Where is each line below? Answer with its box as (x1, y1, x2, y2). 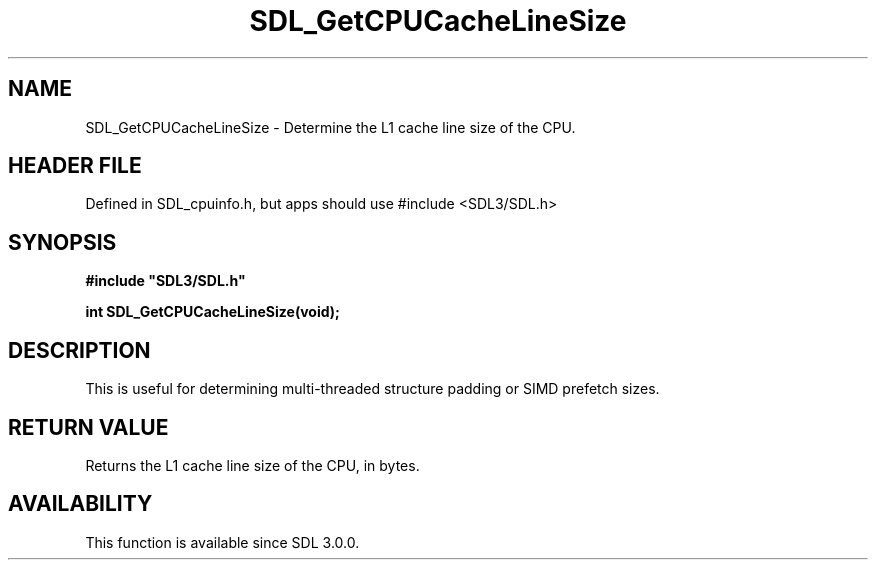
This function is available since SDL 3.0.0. (85, 533, 360, 551)
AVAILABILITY (8, 491, 153, 517)
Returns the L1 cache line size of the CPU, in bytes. (85, 456, 420, 474)
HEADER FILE (8, 153, 142, 179)
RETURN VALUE (8, 414, 169, 440)
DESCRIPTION (8, 337, 151, 363)
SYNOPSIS (8, 229, 117, 255)
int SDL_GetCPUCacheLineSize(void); (85, 303, 340, 321)
